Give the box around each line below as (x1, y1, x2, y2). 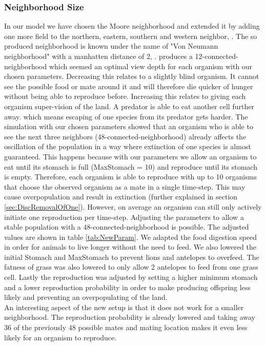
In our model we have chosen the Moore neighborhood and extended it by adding (4, 21, 260, 31)
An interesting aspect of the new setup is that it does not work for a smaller (4, 301, 244, 312)
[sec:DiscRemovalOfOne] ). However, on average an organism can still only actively (4, 201, 262, 212)
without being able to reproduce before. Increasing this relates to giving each (4, 91, 246, 101)
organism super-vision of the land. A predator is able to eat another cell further (4, 100, 254, 111)
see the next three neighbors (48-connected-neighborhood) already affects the (4, 131, 247, 141)
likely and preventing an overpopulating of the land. (4, 292, 168, 302)
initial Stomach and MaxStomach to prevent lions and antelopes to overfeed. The (4, 251, 259, 262)
